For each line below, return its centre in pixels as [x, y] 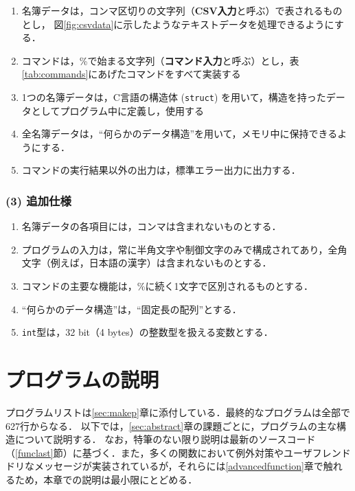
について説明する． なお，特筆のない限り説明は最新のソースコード [165, 439]
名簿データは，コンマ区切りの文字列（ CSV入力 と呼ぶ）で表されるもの [182, 10]
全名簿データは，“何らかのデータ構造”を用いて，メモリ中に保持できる [180, 134]
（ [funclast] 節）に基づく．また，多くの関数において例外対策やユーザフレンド [178, 452]
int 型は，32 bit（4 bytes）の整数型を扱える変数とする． [147, 332]
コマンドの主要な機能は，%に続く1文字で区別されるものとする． [168, 286]
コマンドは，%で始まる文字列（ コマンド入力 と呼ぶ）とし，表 [160, 60]
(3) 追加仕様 [38, 200]
